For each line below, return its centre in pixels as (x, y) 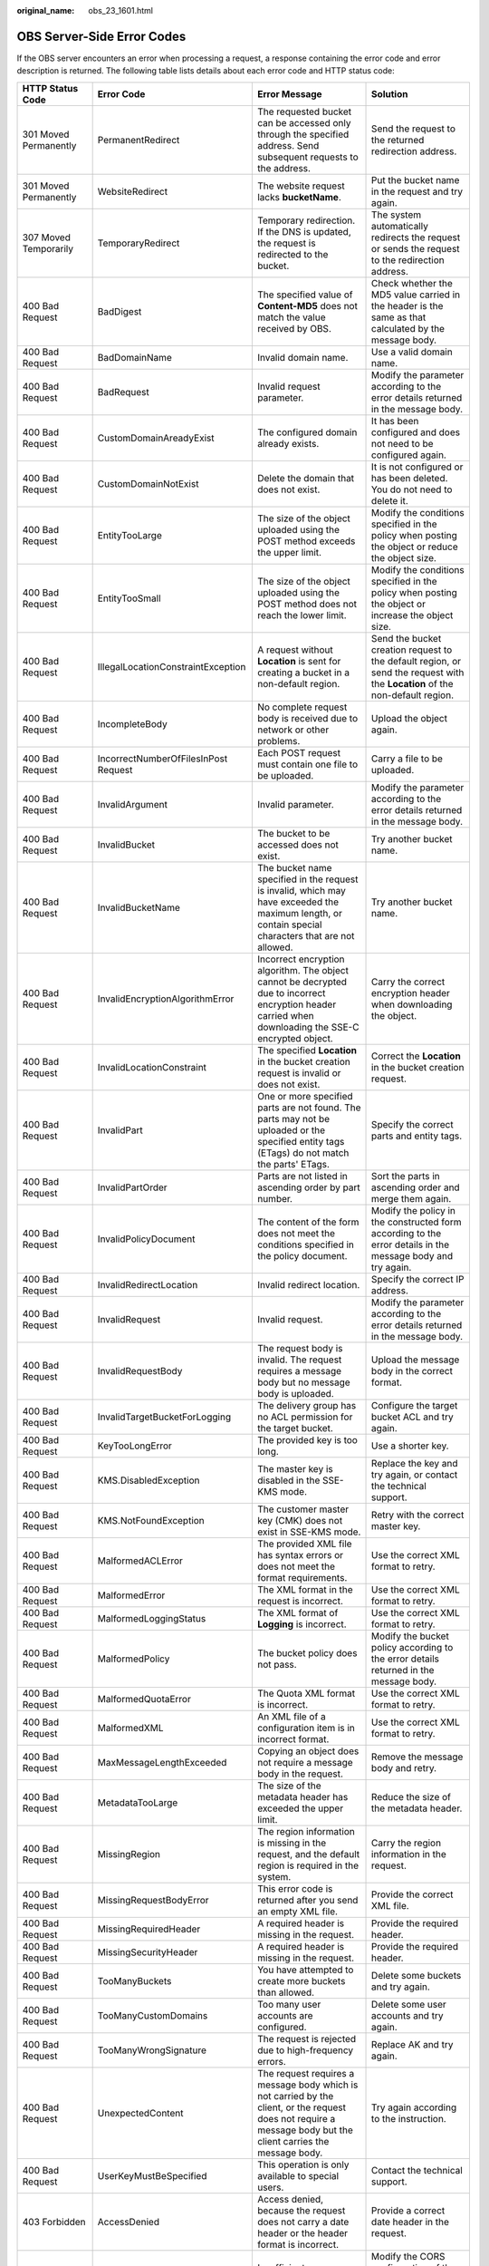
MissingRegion (129, 1854)
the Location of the (412, 683)
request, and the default (308, 1854)
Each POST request (299, 752)
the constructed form (417, 1222)
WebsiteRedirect (132, 191)
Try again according (414, 2107)
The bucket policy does (307, 1652)
